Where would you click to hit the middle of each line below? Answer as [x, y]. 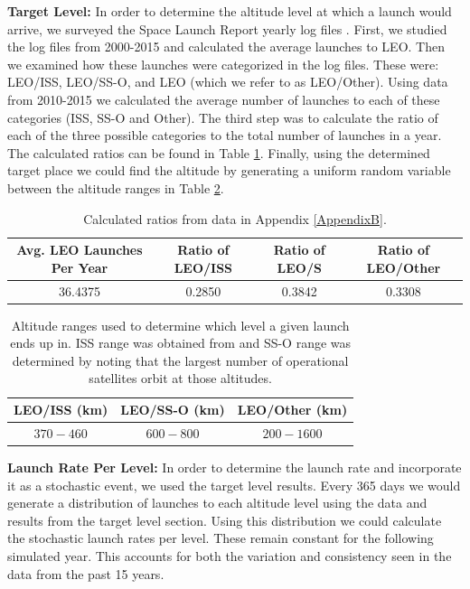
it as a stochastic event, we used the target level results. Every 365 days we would [234, 485]
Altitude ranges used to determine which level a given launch [180, 325]
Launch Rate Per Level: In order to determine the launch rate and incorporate [235, 467]
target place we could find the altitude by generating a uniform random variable [229, 170]
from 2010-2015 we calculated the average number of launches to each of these [224, 99]
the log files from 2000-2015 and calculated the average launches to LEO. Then [226, 47]
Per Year [80, 267]
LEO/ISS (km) [61, 410]
